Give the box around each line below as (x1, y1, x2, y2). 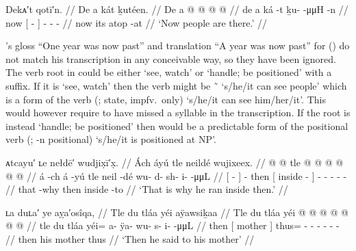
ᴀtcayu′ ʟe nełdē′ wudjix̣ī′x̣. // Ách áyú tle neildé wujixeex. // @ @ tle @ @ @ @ (5, 155, 344, 169)
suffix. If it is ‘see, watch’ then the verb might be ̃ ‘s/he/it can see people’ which (5, 78, 347, 92)
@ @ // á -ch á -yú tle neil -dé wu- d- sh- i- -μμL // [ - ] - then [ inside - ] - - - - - (5, 168, 347, 183)
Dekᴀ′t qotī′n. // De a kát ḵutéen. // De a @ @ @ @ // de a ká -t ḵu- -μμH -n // (5, 2, 348, 16)
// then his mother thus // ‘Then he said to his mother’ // (5, 231, 255, 246)
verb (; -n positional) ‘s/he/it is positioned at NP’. (5, 132, 216, 146)
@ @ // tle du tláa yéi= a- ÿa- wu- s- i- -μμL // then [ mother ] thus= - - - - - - (5, 218, 340, 233)
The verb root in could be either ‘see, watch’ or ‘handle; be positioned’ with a (5, 65, 332, 79)
